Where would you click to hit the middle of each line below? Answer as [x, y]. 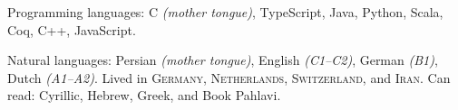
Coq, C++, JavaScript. [72, 29]
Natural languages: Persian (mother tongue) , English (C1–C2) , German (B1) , [223, 60]
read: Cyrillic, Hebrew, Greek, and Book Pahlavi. [144, 95]
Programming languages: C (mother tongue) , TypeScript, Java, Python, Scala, [225, 12]
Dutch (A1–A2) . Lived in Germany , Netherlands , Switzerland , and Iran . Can [229, 77]
